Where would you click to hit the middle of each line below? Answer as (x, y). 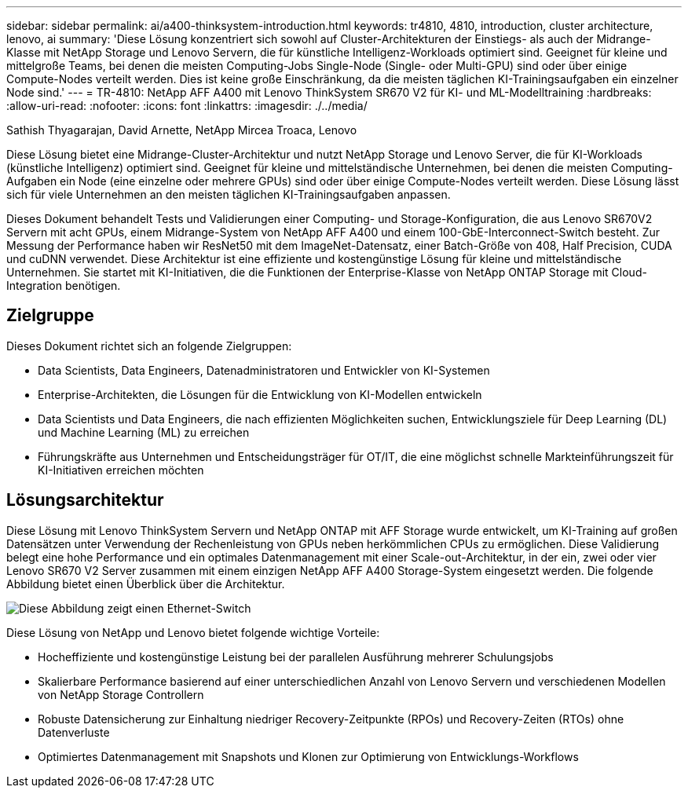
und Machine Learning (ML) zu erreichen (144, 432)
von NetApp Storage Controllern (121, 694)
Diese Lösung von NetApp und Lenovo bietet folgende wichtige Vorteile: (193, 632)
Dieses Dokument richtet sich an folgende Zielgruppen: (149, 346)
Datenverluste (74, 732)
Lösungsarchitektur (85, 500)
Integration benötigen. (64, 285)
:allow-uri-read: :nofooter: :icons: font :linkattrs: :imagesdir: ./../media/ (187, 106)
